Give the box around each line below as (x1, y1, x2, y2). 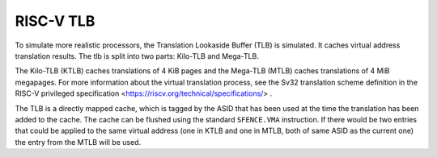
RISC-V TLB (15, 12, 95, 30)
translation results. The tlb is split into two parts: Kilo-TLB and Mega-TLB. (15, 51, 259, 60)
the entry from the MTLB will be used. (15, 137, 142, 147)
